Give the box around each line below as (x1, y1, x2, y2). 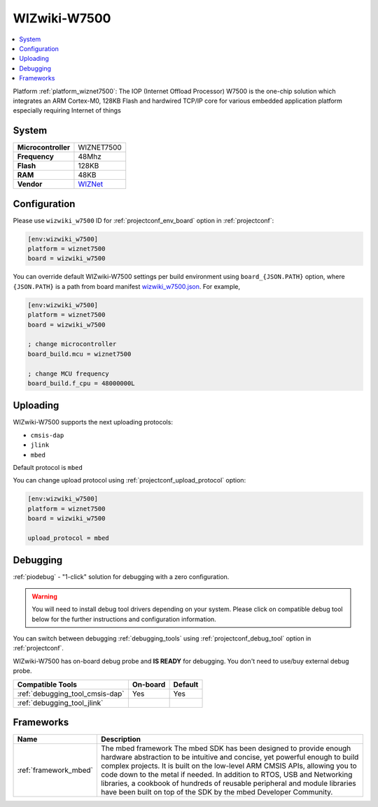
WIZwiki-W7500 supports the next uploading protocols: (13, 418, 173, 427)
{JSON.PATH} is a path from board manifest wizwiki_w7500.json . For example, (13, 282, 241, 290)
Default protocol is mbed (13, 464, 83, 472)
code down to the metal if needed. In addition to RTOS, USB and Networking (100, 770, 353, 780)
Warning (31, 592, 57, 601)
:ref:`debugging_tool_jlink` (17, 698, 104, 708)
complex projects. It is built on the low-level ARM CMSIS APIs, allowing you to (100, 761, 357, 771)
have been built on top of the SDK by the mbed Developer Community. (100, 787, 333, 797)
